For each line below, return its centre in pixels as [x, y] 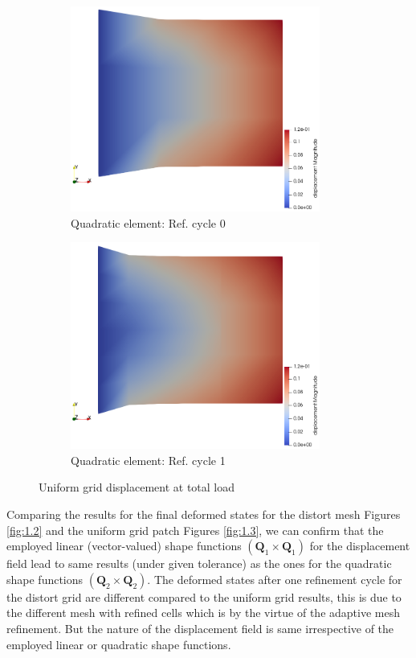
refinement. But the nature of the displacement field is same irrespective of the [200, 628]
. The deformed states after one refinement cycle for [275, 579]
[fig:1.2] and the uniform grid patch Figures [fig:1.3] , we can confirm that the [195, 530]
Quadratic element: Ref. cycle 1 [148, 460]
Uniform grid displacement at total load [137, 487]
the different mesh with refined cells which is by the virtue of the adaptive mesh [203, 613]
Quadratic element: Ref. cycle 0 [148, 222]
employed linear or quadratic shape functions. [119, 644]
